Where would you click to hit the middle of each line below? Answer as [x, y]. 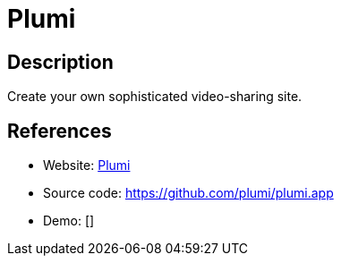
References [60, 131]
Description [60, 62]
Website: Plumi [87, 165]
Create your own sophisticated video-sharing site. [155, 97]
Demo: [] [69, 221]
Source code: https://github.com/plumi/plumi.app [188, 193]
